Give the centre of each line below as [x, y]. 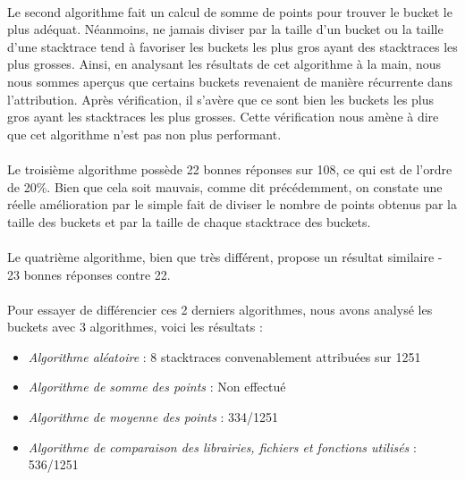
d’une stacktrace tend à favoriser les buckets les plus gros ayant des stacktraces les [232, 46]
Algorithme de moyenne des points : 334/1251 [153, 417]
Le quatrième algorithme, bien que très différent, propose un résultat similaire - [225, 256]
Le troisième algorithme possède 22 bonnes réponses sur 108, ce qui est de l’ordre [230, 168]
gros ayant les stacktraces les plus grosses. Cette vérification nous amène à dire [223, 117]
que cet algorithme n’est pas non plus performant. [144, 134]
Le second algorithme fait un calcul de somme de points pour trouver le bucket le [230, 11]
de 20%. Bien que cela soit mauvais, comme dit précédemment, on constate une [225, 186]
